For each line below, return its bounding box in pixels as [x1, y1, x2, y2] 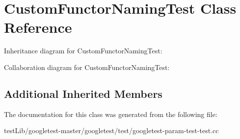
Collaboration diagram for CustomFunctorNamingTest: [4, 62, 170, 72]
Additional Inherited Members [4, 86, 162, 101]
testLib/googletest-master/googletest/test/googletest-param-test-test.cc [4, 125, 219, 136]
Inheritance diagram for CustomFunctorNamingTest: [4, 46, 162, 56]
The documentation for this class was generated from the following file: [4, 109, 217, 119]
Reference [4, 17, 72, 37]
